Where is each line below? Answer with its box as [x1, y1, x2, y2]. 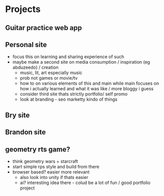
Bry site [5, 111, 30, 119]
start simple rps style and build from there [12, 163, 99, 169]
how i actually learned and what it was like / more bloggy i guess [20, 86, 154, 92]
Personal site [5, 40, 47, 49]
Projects [5, 4, 41, 15]
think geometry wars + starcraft [12, 158, 78, 164]
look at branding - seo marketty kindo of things [20, 96, 118, 102]
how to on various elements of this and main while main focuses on [20, 80, 159, 86]
